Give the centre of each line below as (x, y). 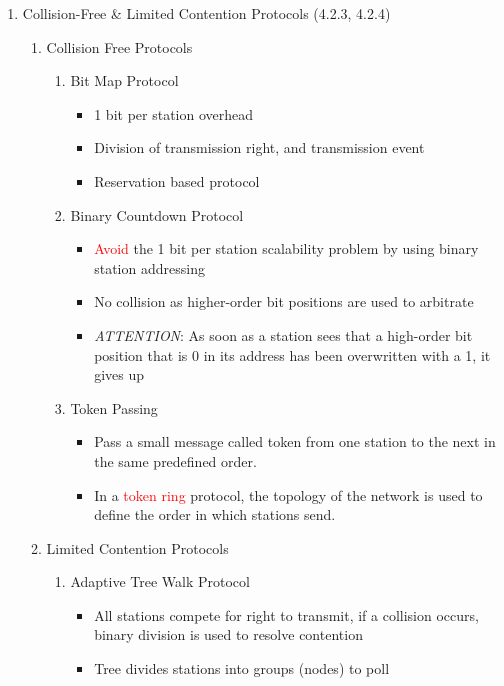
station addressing (149, 267)
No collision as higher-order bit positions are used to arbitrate (284, 301)
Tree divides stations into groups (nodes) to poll (242, 668)
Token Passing (114, 407)
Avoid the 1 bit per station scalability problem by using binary (286, 248)
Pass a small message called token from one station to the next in (295, 441)
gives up (119, 374)
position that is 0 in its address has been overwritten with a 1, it (292, 354)
